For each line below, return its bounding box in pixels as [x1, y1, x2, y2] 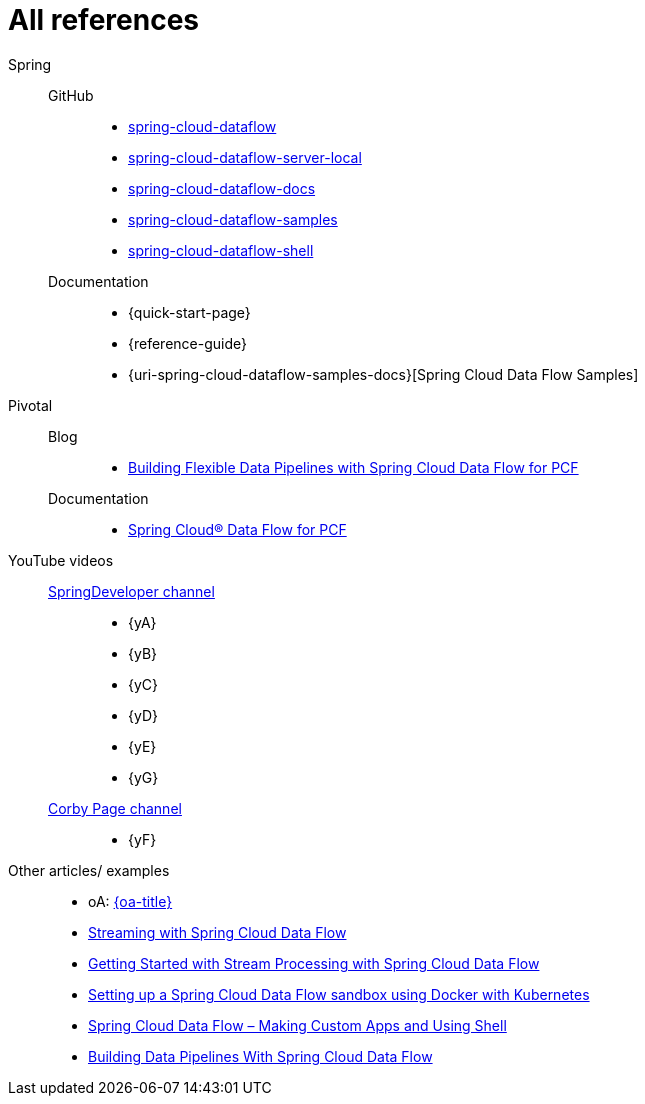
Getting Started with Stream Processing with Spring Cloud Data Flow [88, 954, 540, 972]
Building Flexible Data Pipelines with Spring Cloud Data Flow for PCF [128, 458, 579, 476]
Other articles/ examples [8, 861, 170, 879]
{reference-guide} [128, 334, 247, 352]
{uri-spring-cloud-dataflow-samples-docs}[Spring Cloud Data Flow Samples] [128, 365, 639, 383]
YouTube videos [8, 551, 114, 569]
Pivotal [8, 396, 53, 414]
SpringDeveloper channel [48, 582, 215, 600]
